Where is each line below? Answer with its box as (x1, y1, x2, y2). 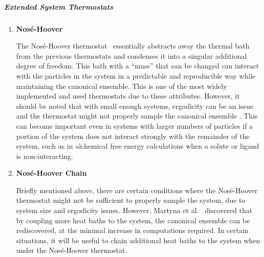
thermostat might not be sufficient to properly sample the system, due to (16, 195, 246, 205)
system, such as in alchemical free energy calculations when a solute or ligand (16, 141, 259, 151)
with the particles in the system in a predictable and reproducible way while (16, 70, 256, 81)
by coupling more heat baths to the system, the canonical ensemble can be (16, 215, 250, 225)
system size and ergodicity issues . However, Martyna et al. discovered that (16, 205, 253, 216)
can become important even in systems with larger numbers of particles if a (16, 120, 253, 131)
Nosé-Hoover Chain (16, 168, 87, 178)
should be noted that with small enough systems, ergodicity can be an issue (16, 100, 254, 111)
